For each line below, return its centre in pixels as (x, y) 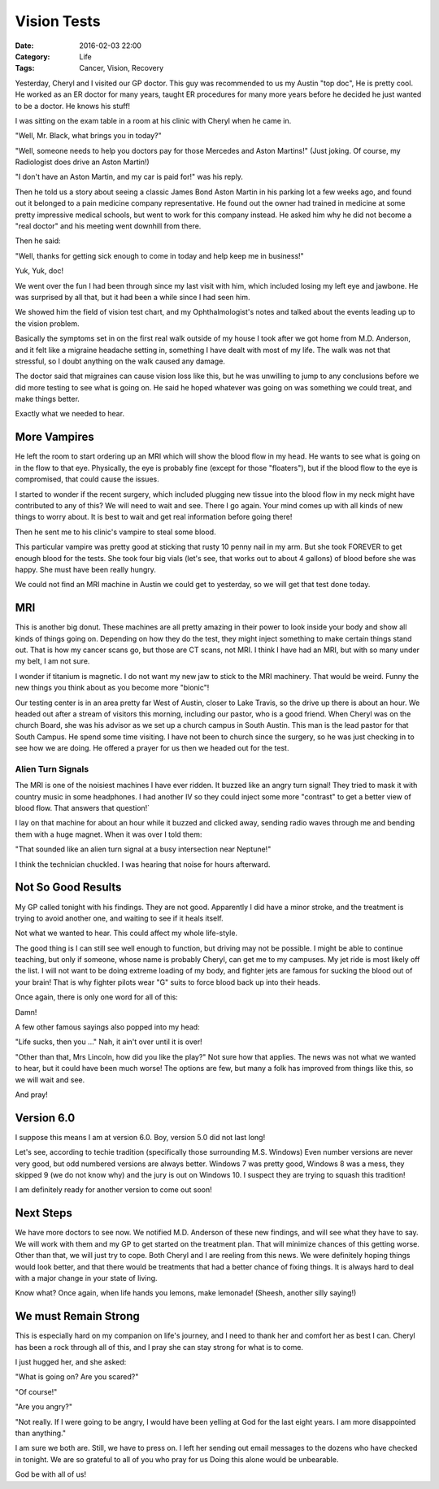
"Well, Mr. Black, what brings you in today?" (88, 136)
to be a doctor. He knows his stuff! (72, 106)
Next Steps (43, 1213)
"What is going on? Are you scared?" (77, 1377)
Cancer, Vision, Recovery (122, 68)
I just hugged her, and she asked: (71, 1361)
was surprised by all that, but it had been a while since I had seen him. (133, 297)
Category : (33, 56)
